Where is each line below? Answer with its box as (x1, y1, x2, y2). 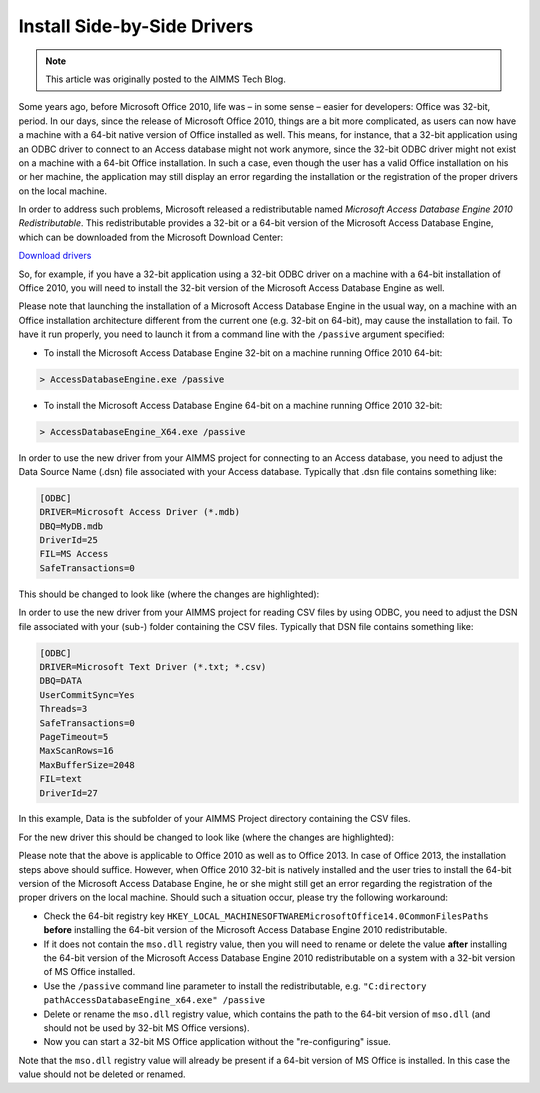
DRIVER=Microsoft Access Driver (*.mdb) (39, 506, 240, 518)
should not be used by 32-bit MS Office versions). (43, 1021, 250, 1034)
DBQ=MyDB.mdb (39, 520, 104, 532)
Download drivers (18, 250, 92, 262)
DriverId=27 (39, 787, 99, 799)
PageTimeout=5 (39, 731, 109, 742)
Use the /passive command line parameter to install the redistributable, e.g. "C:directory (43, 980, 427, 992)
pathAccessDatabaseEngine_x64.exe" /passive (43, 995, 266, 1006)
